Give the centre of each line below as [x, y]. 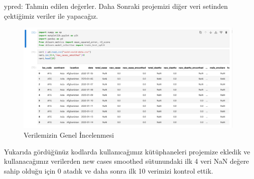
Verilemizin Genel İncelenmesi [69, 134]
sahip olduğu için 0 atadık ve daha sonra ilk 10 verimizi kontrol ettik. [109, 170]
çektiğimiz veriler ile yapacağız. [51, 15]
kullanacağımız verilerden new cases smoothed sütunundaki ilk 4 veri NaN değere [127, 161]
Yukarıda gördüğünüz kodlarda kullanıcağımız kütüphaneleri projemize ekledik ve [127, 151]
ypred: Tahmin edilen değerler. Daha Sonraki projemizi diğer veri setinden [116, 6]
